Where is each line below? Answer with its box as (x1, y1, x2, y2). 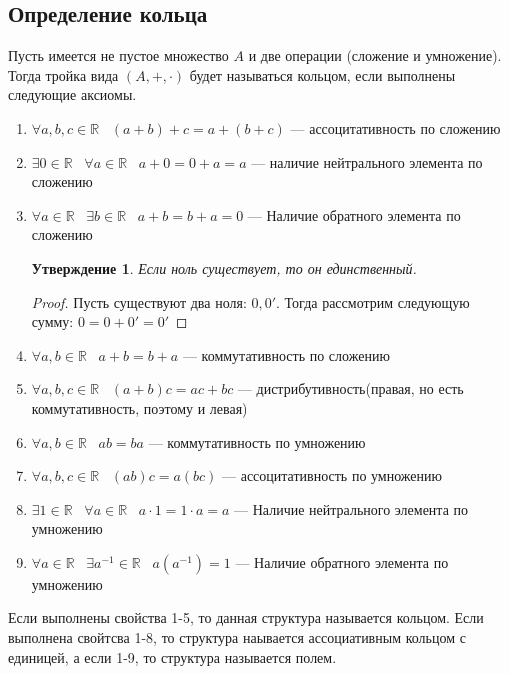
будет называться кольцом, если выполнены (189, 64, 456, 85)
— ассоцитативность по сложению (290, 117, 501, 138)
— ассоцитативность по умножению (222, 465, 443, 486)
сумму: (31, 311, 74, 332)
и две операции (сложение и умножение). (248, 45, 502, 66)
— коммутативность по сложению (182, 344, 390, 365)
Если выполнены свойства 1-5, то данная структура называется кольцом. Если (8, 607, 484, 628)
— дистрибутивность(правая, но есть (237, 378, 464, 399)
